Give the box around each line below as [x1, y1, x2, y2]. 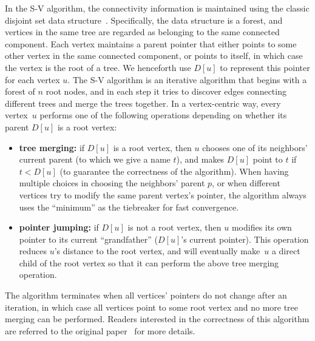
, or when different [212, 177, 280, 189]
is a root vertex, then [113, 141, 192, 154]
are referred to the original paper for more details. [5, 324, 195, 337]
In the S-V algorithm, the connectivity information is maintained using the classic [5, 2, 310, 14]
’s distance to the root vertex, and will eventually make [54, 245, 260, 257]
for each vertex [5, 73, 60, 86]
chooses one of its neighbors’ [202, 141, 308, 154]
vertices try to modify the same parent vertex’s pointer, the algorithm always [19, 188, 307, 201]
